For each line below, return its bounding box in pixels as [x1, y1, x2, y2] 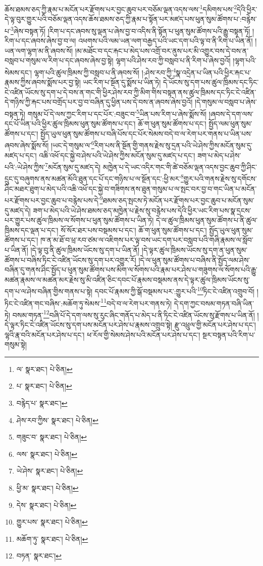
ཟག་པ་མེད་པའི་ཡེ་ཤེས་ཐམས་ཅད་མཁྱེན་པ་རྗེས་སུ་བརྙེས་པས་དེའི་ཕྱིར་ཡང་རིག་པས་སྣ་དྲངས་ [33, 205, 251, 215]
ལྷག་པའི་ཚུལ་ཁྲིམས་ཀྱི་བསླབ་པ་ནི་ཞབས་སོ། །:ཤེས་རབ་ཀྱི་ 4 [34, 65, 176, 77]
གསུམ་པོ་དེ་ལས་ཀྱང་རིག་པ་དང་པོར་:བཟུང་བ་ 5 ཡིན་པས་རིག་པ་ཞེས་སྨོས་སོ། [27, 107, 207, 119]
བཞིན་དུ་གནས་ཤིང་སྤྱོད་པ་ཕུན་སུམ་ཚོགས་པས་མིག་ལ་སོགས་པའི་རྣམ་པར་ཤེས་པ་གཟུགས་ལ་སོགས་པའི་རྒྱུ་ [5, 264, 257, 275]
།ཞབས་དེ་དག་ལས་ [208, 108, 253, 119]
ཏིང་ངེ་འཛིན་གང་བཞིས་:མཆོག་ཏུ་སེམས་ [5, 298, 101, 308]
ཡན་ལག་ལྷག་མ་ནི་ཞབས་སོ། [5, 45, 73, 56]
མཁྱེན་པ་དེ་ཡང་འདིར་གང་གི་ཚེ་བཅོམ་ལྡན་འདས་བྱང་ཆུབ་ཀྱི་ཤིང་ [102, 161, 257, 172]
